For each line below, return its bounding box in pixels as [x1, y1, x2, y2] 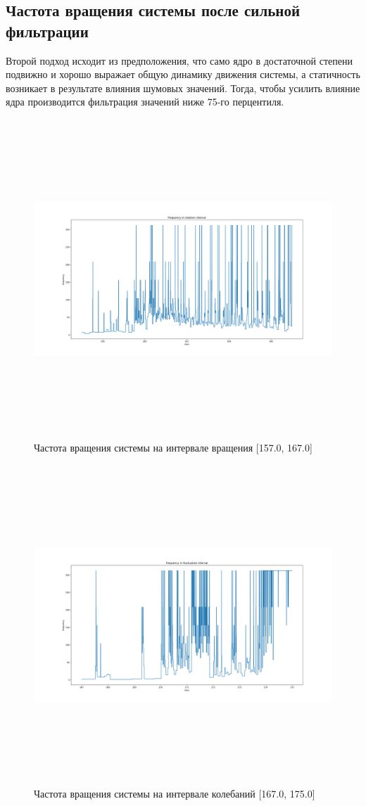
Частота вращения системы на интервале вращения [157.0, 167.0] [34, 440, 313, 455]
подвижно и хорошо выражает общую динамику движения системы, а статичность [6, 67, 360, 82]
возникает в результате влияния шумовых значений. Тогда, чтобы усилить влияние [6, 80, 360, 95]
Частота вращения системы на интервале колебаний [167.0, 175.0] [34, 786, 315, 800]
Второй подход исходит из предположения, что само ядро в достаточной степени [6, 53, 353, 68]
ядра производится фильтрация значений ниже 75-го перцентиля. [6, 94, 284, 109]
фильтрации [6, 20, 89, 41]
